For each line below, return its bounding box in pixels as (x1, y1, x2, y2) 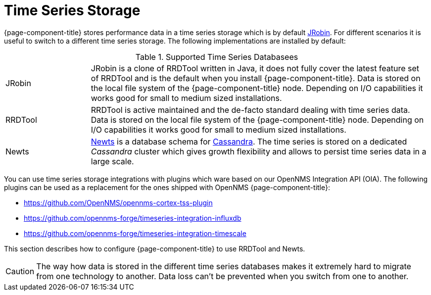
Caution (5, 266, 35, 276)
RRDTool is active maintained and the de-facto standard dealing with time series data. (91, 104, 410, 115)
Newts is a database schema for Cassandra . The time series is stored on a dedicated (91, 136, 407, 147)
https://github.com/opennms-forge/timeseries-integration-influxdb (24, 213, 241, 222)
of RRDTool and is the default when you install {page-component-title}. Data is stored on (91, 73, 421, 83)
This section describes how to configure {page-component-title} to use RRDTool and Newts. (4, 244, 305, 253)
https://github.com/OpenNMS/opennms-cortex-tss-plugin (24, 198, 213, 207)
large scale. (91, 156, 134, 166)
